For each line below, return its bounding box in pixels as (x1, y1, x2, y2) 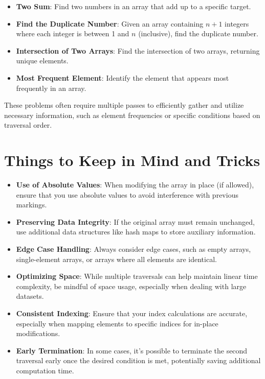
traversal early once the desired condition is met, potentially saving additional (16, 355, 261, 366)
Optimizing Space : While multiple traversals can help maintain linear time (16, 271, 258, 281)
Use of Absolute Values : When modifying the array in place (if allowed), (16, 179, 254, 190)
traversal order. (4, 120, 52, 130)
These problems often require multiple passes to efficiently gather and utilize (4, 100, 244, 110)
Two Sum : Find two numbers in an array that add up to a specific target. (16, 1, 251, 11)
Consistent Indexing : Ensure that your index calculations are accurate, (16, 308, 248, 318)
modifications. (16, 328, 60, 339)
